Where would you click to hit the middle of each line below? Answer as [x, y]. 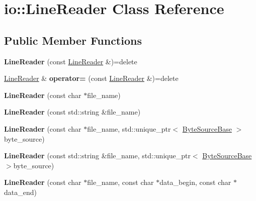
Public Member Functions [73, 40]
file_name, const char [120, 182]
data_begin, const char [195, 182]
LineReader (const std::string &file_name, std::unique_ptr [97, 156]
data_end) [20, 192]
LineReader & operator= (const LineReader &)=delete [91, 78]
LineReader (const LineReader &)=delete [71, 61]
